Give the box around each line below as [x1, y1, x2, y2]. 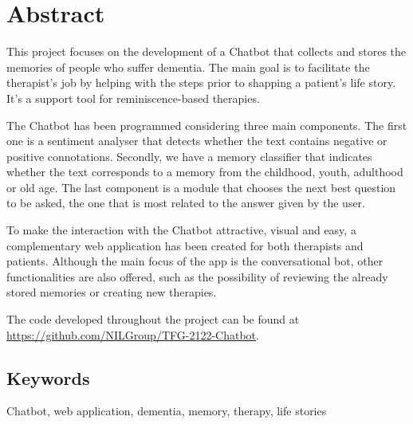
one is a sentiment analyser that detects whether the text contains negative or [6, 132, 387, 149]
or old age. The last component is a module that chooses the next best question [6, 179, 396, 195]
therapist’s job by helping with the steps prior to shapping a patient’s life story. [6, 74, 396, 91]
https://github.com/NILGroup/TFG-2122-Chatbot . [6, 326, 259, 343]
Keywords [6, 365, 90, 390]
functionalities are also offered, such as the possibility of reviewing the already [6, 268, 388, 285]
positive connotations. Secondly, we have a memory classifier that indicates [6, 147, 372, 164]
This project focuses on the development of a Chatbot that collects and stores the [6, 43, 407, 60]
